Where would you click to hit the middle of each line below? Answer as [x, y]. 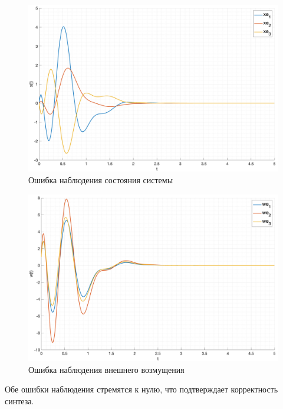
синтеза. [19, 400]
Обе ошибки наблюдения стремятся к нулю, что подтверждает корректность [141, 389]
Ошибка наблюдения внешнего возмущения [106, 369]
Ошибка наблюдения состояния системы [101, 179]
